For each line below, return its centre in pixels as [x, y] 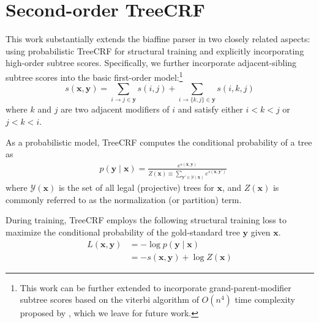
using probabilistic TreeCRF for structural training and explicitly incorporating [155, 50]
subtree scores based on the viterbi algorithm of [109, 299]
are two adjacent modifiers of [115, 109]
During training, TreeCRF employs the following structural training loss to [146, 220]
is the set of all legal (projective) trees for [136, 187]
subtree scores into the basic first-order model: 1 [94, 76]
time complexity [265, 299]
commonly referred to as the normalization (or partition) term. [124, 199]
